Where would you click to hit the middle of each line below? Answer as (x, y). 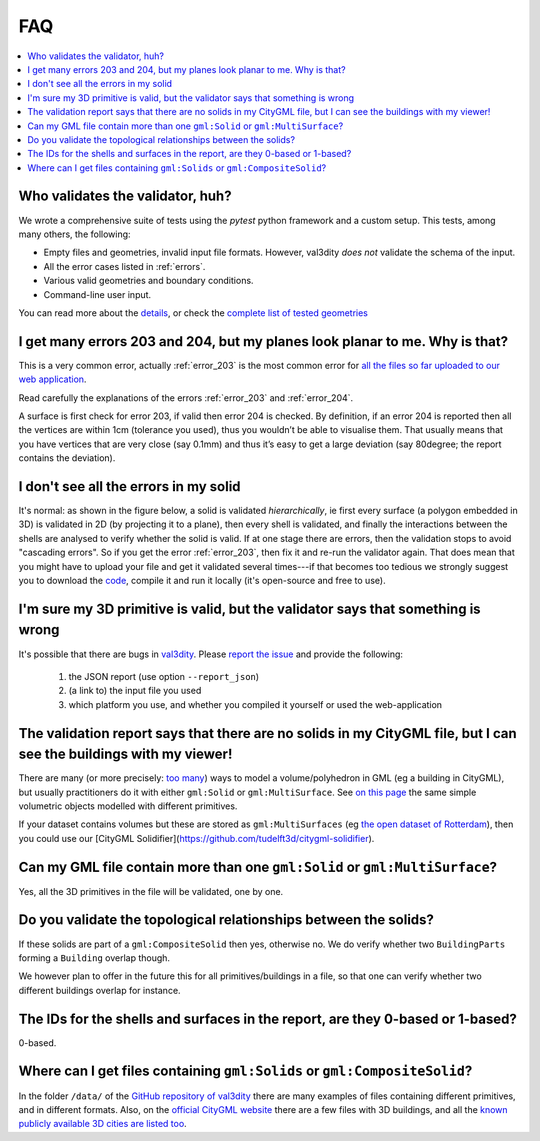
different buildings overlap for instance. (99, 990)
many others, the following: (74, 234)
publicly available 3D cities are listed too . (102, 1124)
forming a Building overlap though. (94, 957)
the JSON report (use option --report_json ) (164, 676)
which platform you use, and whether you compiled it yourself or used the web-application (255, 704)
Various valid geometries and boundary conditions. (148, 281)
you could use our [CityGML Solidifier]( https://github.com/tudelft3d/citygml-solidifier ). (196, 838)
